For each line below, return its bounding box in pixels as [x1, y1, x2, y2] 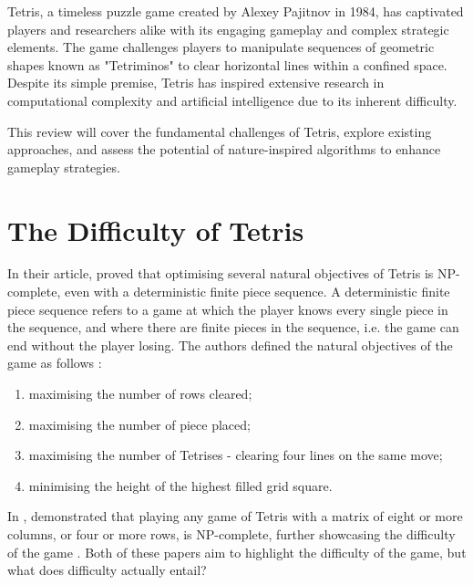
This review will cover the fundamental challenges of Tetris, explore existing [7, 121, 432, 141]
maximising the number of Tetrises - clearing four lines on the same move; [28, 445, 443, 465]
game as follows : [7, 353, 102, 372]
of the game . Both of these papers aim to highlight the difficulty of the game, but [7, 542, 467, 561]
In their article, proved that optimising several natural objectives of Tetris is [7, 264, 434, 283]
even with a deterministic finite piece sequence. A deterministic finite [64, 282, 450, 301]
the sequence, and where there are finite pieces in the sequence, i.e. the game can [7, 318, 459, 337]
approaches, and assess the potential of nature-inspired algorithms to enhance [7, 140, 441, 159]
